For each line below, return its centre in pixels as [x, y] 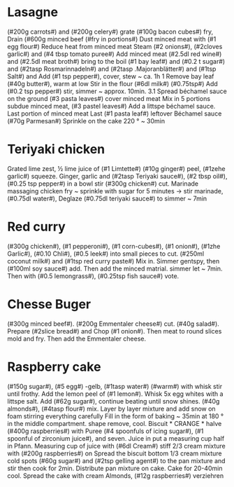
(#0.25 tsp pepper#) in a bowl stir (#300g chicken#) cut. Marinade [103, 184]
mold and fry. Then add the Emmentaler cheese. [77, 338]
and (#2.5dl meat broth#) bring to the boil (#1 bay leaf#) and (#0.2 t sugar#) [116, 61]
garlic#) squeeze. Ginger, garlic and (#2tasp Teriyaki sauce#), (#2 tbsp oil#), [117, 176]
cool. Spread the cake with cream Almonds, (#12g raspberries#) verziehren [116, 475]
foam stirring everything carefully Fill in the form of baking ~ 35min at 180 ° [116, 416]
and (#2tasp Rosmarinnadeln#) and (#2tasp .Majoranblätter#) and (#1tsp [112, 69]
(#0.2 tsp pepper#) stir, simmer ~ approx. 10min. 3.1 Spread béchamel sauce [117, 91]
